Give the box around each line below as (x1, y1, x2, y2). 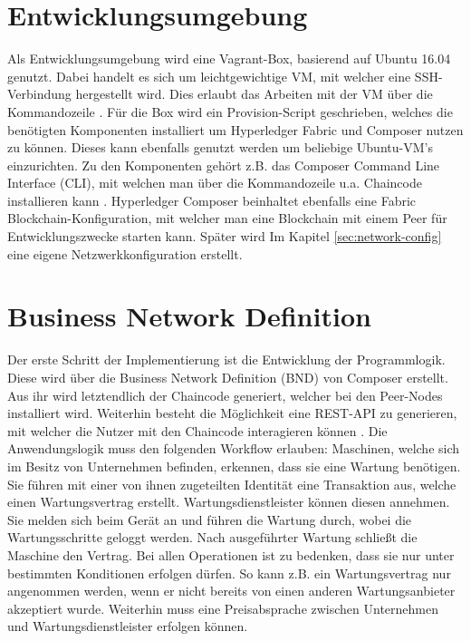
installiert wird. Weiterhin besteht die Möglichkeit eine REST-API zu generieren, (7, 403, 457, 422)
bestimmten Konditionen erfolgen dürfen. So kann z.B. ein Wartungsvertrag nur (7, 563, 451, 582)
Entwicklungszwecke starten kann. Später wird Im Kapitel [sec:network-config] (7, 227, 442, 246)
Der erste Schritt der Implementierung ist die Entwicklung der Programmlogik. (7, 350, 446, 369)
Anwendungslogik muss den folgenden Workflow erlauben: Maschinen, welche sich (7, 439, 460, 458)
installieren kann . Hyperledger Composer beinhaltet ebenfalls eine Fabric (7, 190, 417, 209)
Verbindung (7, 84, 72, 103)
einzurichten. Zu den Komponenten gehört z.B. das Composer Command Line (7, 155, 440, 174)
